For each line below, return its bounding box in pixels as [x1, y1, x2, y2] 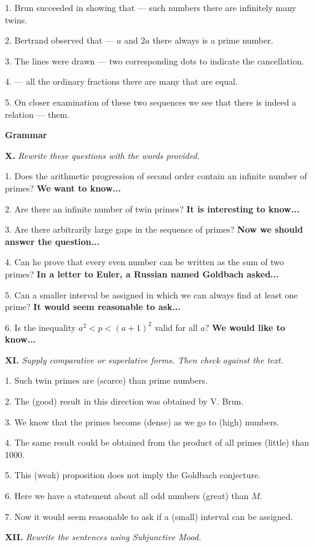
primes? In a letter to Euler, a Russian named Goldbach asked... [5, 267, 279, 280]
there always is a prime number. [152, 34, 273, 47]
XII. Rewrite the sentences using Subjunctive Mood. [5, 530, 202, 543]
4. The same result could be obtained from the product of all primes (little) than [5, 436, 310, 449]
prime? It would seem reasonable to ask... [5, 300, 181, 313]
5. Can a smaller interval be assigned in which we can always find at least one [5, 288, 298, 301]
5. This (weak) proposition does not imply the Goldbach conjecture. [5, 468, 261, 481]
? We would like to [205, 320, 286, 333]
